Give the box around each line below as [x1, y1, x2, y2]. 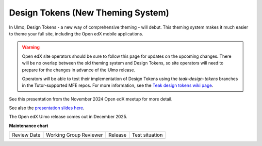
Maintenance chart [9, 123, 49, 129]
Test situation [131, 131, 163, 138]
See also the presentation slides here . [9, 105, 84, 111]
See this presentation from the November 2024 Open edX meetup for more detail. [9, 96, 173, 102]
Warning [22, 44, 40, 50]
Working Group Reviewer [46, 131, 103, 138]
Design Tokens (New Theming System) [9, 7, 169, 18]
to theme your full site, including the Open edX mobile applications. [9, 31, 144, 36]
